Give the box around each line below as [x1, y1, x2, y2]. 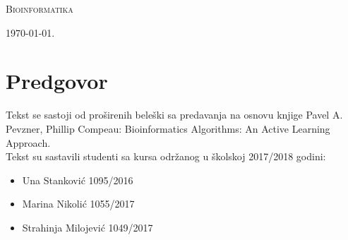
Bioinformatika [6, 1, 73, 16]
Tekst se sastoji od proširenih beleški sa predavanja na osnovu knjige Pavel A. [6, 107, 343, 122]
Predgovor [6, 66, 108, 95]
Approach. [6, 135, 51, 150]
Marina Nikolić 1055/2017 [22, 196, 135, 211]
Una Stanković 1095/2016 [22, 172, 133, 187]
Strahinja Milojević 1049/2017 [22, 220, 153, 234]
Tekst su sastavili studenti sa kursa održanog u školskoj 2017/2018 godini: [6, 149, 326, 164]
